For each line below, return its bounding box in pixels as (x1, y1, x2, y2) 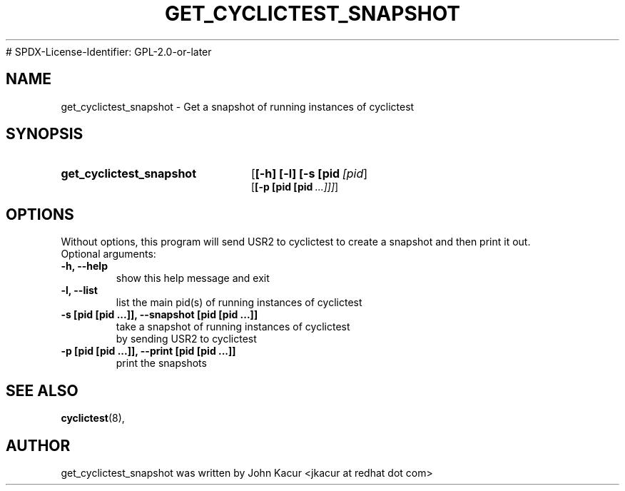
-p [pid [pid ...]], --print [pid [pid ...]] (61, 345, 236, 358)
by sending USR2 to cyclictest (116, 333, 257, 345)
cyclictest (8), (61, 412, 125, 425)
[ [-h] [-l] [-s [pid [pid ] (250, 166, 368, 181)
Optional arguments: (61, 248, 156, 260)
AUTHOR (6, 436, 71, 455)
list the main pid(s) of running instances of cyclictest (116, 296, 362, 309)
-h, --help (61, 260, 108, 273)
